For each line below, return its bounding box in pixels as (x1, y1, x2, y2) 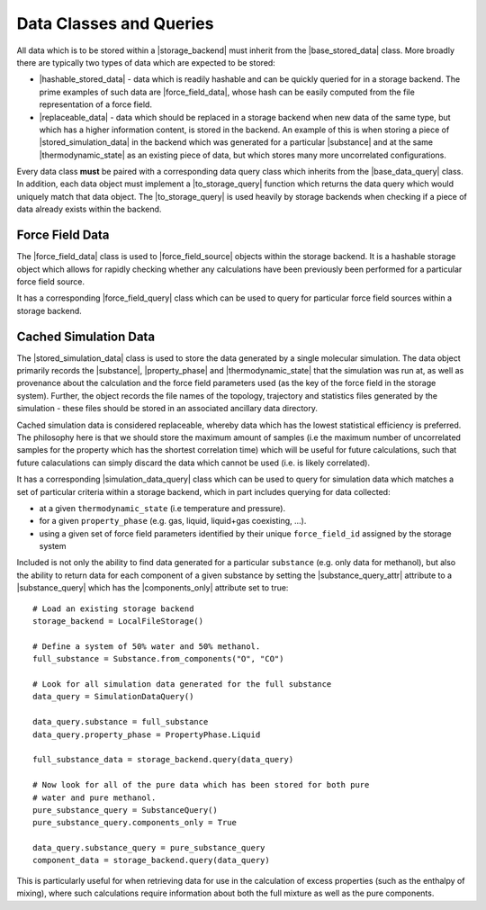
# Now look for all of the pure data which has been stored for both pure (32, 779, 370, 790)
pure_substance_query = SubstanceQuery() (32, 805, 218, 815)
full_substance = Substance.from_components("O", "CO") (32, 653, 284, 664)
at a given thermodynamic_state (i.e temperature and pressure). (39, 502, 286, 513)
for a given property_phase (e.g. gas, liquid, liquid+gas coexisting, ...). (39, 516, 307, 527)
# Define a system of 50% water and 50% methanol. (32, 641, 261, 652)
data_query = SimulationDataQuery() (32, 691, 194, 702)
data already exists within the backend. (16, 203, 162, 215)
